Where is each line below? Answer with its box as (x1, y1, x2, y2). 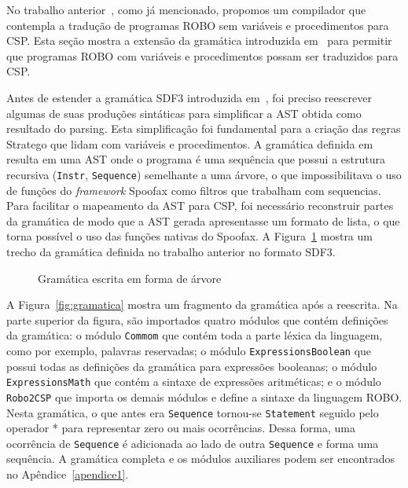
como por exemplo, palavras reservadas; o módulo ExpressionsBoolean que (6, 343, 372, 358)
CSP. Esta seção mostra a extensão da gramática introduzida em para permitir (6, 32, 392, 49)
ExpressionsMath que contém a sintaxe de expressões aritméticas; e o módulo (6, 373, 381, 390)
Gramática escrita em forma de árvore (38, 270, 222, 286)
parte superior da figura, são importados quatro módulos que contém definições (6, 311, 388, 328)
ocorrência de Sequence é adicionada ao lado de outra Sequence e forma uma (6, 435, 379, 451)
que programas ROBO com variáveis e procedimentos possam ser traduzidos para (6, 47, 399, 64)
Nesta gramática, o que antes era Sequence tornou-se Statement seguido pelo (6, 404, 379, 420)
